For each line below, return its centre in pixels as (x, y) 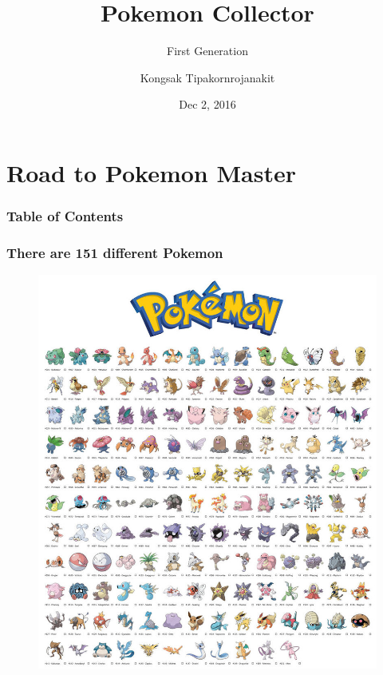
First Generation (207, 51)
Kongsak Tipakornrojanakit (207, 77)
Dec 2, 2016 (207, 104)
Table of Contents (65, 216)
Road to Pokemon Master (151, 172)
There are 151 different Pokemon (115, 252)
